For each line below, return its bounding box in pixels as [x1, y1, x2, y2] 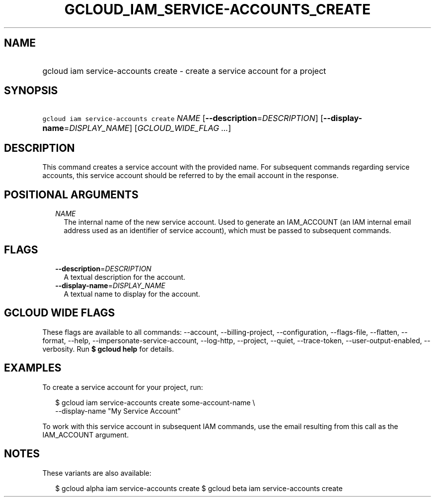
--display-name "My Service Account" [55, 406, 181, 415]
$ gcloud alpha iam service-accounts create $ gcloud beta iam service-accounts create [55, 484, 343, 493]
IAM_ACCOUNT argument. [42, 430, 129, 439]
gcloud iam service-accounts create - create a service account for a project [42, 65, 326, 76]
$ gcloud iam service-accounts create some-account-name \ [55, 398, 255, 407]
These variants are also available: [42, 468, 151, 477]
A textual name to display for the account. [64, 289, 201, 298]
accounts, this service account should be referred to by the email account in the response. [42, 171, 339, 180]
